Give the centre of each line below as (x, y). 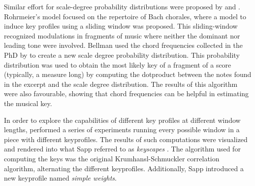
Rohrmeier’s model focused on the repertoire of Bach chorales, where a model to (125, 16)
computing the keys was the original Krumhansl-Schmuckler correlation (112, 158)
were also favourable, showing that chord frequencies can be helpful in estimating (127, 93)
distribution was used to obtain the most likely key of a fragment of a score (118, 64)
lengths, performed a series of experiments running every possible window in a (122, 130)
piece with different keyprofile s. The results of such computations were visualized (126, 139)
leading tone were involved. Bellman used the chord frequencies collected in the (123, 45)
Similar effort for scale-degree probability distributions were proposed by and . (122, 6)
